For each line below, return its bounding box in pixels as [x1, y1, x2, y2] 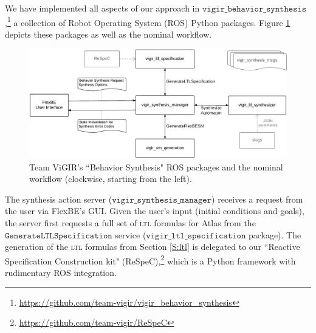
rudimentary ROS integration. [5, 266, 117, 278]
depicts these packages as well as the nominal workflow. [5, 27, 212, 40]
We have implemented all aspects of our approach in [5, 2, 200, 14]
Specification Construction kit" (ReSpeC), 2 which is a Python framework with [5, 252, 296, 267]
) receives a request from [211, 192, 303, 205]
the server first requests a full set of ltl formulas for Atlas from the [5, 216, 256, 229]
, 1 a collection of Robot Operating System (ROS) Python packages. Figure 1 [5, 14, 290, 29]
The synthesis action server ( [5, 192, 112, 205]
